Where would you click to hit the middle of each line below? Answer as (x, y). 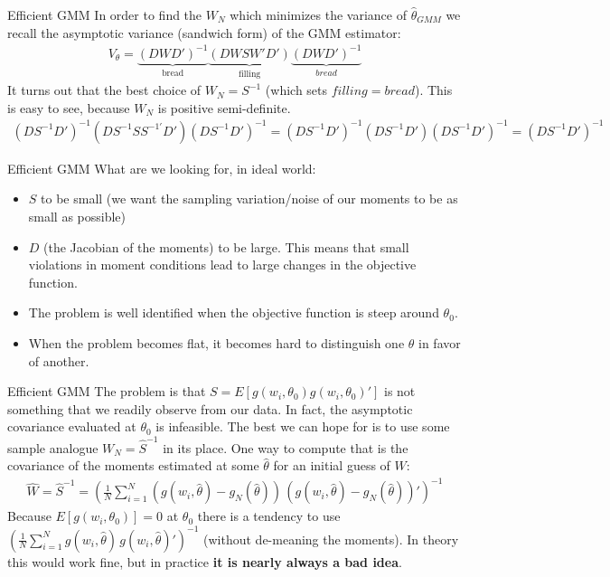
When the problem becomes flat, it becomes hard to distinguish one (216, 343)
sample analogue (53, 447)
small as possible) (77, 217)
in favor (440, 343)
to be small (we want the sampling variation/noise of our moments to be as (249, 199)
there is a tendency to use (269, 516)
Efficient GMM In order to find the (105, 14)
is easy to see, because (69, 107)
